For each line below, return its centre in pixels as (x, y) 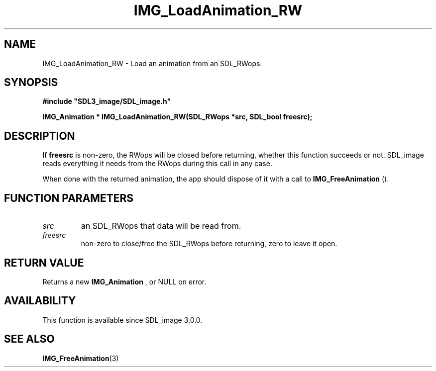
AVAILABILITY (40, 301)
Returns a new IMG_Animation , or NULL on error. (124, 281)
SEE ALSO (29, 339)
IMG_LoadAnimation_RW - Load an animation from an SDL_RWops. (152, 63)
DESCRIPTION (40, 136)
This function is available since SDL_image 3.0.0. (122, 320)
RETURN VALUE (44, 263)
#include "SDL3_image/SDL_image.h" (107, 101)
